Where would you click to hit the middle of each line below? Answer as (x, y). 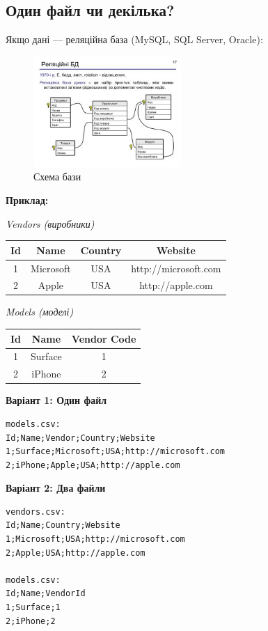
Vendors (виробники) (50, 223)
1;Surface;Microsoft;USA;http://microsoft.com (115, 452)
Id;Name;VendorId (46, 594)
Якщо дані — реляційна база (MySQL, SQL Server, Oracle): (134, 39)
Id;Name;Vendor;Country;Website (80, 438)
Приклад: (27, 200)
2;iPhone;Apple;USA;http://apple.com (93, 465)
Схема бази (57, 177)
